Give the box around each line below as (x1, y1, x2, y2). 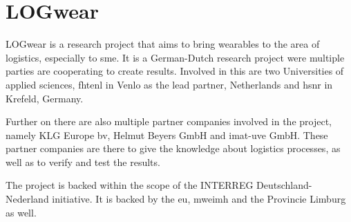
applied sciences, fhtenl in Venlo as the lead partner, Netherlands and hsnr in (6, 77, 333, 91)
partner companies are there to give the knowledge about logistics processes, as (6, 141, 341, 156)
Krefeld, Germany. (6, 91, 84, 105)
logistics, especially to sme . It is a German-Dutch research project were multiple (6, 50, 345, 64)
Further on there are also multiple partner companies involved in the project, (6, 114, 332, 129)
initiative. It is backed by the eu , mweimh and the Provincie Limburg (52, 192, 346, 206)
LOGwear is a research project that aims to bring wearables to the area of (6, 37, 320, 51)
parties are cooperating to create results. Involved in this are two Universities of (6, 64, 344, 78)
